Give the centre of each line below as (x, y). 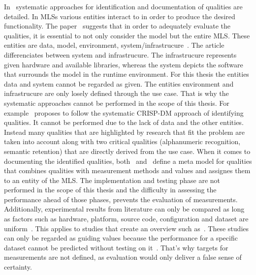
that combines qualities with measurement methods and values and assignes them (127, 170)
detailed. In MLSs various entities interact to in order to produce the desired (120, 16)
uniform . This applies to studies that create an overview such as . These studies (127, 228)
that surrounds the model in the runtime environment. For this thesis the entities (127, 74)
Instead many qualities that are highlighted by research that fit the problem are (124, 132)
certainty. (18, 267)
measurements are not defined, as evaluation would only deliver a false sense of (123, 257)
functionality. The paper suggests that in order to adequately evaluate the (117, 26)
